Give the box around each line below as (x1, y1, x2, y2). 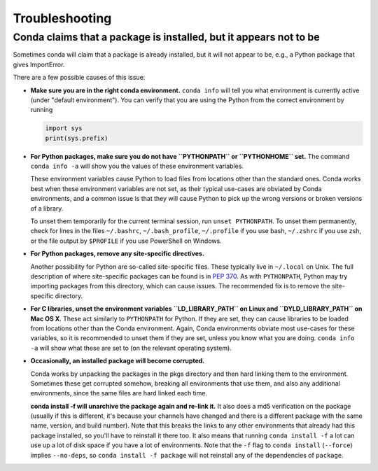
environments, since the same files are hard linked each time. (30, 389, 208, 398)
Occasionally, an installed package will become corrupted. (30, 357, 205, 365)
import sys (45, 125, 83, 132)
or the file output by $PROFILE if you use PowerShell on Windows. (30, 237, 222, 245)
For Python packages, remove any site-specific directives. (30, 249, 204, 258)
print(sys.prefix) (45, 134, 108, 142)
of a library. (30, 204, 64, 213)
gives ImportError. (13, 60, 65, 69)
